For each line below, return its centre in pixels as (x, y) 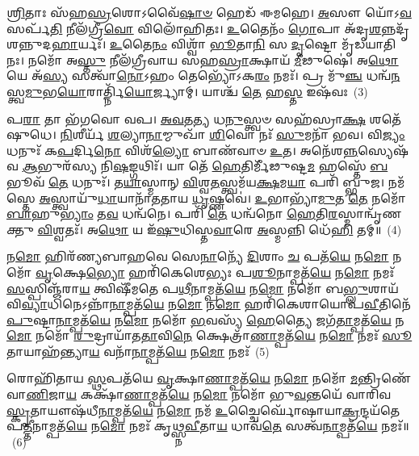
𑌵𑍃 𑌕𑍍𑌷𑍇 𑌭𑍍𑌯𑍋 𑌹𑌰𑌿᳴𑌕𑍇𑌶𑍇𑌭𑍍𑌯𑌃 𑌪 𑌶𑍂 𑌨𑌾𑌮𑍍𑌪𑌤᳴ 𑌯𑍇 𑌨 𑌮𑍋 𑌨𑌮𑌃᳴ (215, 272)
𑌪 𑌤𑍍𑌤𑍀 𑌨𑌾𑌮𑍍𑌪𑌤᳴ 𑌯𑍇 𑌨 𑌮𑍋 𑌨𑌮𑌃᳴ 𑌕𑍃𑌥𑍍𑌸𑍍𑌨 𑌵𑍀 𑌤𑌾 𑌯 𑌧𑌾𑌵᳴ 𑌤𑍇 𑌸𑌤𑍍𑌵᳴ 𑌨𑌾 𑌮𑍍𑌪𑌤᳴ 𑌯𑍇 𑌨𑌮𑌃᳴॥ (208, 426)
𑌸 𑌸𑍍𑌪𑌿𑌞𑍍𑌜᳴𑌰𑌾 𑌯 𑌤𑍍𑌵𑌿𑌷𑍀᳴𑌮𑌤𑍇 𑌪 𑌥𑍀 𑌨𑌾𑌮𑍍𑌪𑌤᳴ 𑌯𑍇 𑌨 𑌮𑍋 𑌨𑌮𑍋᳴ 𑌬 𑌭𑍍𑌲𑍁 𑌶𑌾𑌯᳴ (203, 288)
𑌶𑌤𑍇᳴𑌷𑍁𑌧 (385, 118)
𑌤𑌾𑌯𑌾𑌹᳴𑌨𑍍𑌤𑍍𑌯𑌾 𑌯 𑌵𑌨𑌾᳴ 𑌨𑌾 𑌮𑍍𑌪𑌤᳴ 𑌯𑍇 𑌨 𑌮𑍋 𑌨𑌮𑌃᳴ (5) (138, 351)
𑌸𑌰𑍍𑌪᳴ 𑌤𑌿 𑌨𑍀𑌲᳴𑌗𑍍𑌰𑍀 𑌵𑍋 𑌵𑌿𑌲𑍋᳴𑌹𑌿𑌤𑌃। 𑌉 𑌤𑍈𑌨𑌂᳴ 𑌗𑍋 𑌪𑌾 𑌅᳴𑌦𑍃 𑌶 (194, 28)
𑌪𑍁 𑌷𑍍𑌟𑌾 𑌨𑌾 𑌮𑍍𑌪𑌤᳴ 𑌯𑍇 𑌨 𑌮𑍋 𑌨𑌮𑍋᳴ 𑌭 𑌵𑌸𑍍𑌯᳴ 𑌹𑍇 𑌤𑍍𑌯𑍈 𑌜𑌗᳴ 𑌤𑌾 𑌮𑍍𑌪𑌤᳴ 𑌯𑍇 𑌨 (205, 319)
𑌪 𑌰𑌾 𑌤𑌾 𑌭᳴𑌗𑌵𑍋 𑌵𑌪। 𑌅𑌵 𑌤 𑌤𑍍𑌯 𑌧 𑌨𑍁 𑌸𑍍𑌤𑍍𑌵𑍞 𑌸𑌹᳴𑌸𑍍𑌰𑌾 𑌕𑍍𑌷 (186, 118)
